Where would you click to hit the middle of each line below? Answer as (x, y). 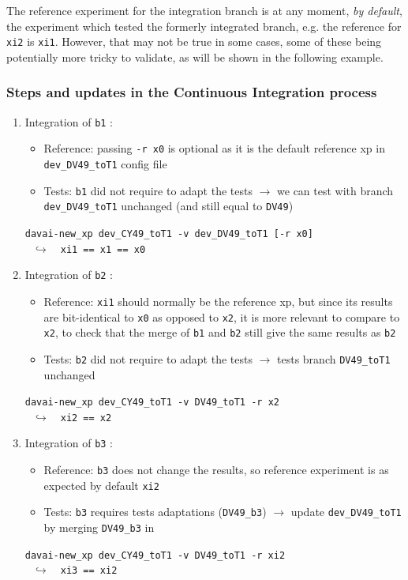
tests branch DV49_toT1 (334, 358)
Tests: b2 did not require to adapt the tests (148, 358)
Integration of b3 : (69, 443)
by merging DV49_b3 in (99, 527)
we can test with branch (335, 190)
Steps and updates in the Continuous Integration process (192, 92)
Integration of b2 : (69, 275)
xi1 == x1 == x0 (103, 249)
